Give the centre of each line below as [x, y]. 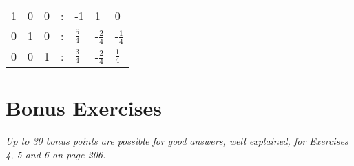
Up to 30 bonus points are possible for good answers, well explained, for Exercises [177, 141]
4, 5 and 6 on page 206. [56, 154]
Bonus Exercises [84, 108]
